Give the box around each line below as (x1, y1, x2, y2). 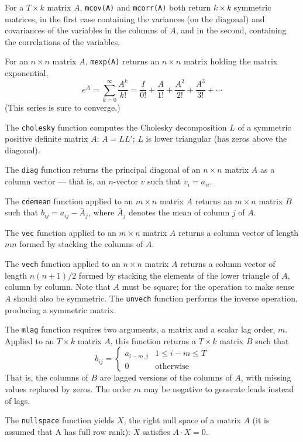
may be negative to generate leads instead (143, 382, 294, 395)
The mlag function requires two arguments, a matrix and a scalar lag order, (5, 323, 276, 335)
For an (5, 55, 28, 67)
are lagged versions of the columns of (99, 371, 232, 383)
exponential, (5, 67, 49, 79)
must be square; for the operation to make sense (122, 280, 295, 293)
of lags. (5, 394, 30, 406)
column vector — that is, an (5, 175, 106, 187)
